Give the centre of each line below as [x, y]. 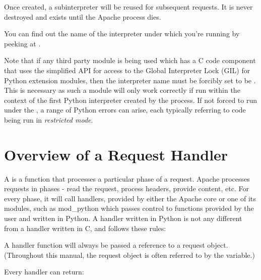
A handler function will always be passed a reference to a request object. [116, 245]
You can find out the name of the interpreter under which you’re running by [122, 34]
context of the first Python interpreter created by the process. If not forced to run [131, 100]
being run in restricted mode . [49, 119]
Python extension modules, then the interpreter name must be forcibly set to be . [130, 80]
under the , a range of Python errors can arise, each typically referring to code [125, 110]
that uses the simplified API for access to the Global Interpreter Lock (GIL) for [127, 70]
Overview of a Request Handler [116, 154]
